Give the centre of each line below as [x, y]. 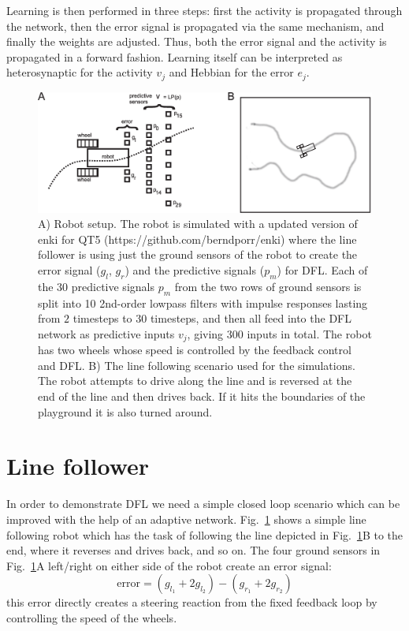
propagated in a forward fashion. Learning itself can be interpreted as [175, 56]
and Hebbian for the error [231, 72]
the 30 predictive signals [96, 286]
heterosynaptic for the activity [80, 72]
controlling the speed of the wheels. [92, 617]
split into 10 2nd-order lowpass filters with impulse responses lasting [203, 302]
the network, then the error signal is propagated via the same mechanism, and [195, 26]
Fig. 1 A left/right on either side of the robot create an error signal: [169, 565]
